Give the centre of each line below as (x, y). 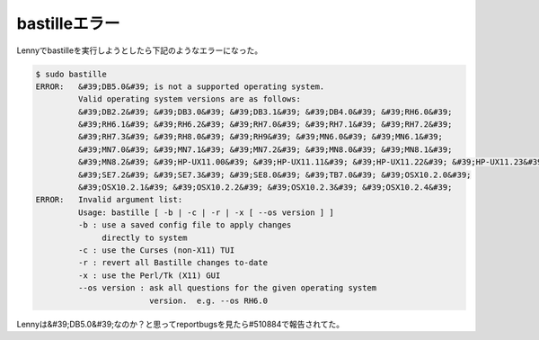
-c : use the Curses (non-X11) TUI (156, 251)
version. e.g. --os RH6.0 (208, 300)
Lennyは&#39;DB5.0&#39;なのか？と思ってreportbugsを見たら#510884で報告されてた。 (181, 324)
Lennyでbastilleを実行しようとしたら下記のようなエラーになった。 (140, 50)
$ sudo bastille (71, 74)
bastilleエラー (68, 23)
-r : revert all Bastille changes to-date (173, 263)
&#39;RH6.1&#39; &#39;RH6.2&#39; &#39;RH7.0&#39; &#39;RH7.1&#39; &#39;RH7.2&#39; (265, 125)
